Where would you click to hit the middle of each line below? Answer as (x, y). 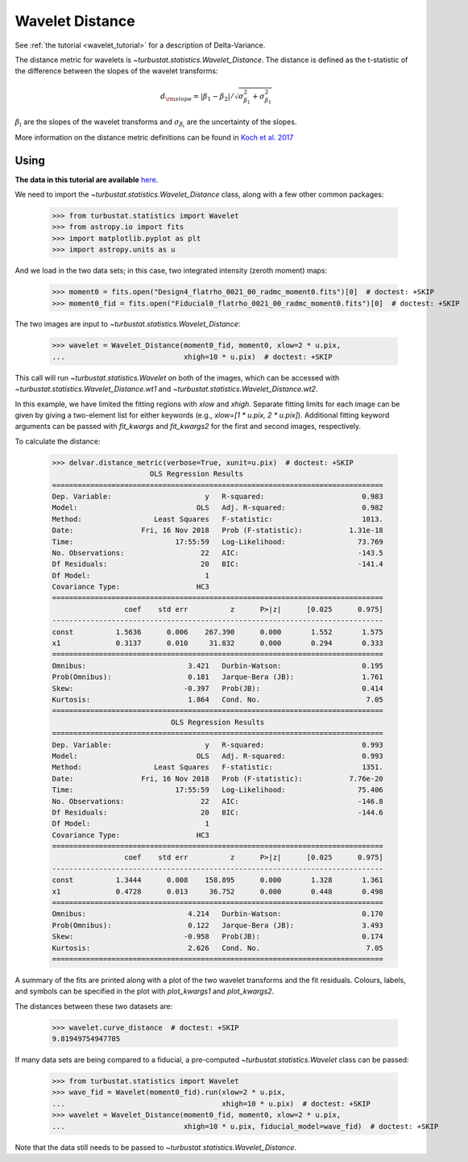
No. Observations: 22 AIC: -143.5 (218, 553)
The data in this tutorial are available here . (87, 179)
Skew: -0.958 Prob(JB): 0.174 (218, 937)
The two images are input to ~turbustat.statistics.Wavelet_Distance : (128, 324)
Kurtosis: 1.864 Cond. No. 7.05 (218, 699)
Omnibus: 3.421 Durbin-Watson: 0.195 (218, 666)
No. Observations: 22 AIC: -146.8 (218, 801)
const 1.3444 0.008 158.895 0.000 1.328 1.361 (218, 880)
